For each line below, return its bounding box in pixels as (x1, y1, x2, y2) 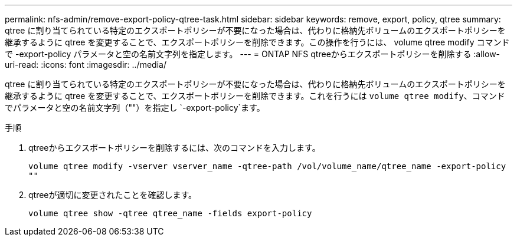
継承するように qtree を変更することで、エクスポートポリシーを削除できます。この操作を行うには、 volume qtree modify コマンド (5, 37, 510, 47)
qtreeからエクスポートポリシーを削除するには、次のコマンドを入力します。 (28, 143, 320, 153)
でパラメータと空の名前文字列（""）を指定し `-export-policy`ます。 (5, 103, 265, 113)
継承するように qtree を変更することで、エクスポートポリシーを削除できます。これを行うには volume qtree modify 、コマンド (5, 91, 505, 101)
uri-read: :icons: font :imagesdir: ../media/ (5, 60, 166, 70)
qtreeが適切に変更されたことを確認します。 (28, 190, 197, 200)
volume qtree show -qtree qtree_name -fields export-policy (28, 209, 312, 218)
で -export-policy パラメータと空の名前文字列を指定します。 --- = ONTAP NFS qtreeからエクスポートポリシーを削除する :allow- (5, 49, 500, 59)
